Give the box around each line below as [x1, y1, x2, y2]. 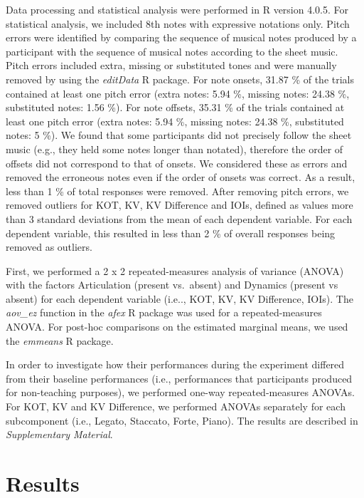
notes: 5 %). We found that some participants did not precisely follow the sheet [6, 128, 352, 142]
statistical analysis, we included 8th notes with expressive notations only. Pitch [6, 16, 350, 31]
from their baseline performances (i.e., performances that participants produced [6, 370, 353, 385]
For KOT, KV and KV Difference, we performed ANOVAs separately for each [6, 399, 346, 414]
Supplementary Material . [6, 427, 113, 442]
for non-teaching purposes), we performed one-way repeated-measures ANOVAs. [6, 385, 355, 400]
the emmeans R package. [6, 333, 114, 348]
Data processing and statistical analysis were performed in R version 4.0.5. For [6, 2, 349, 16]
